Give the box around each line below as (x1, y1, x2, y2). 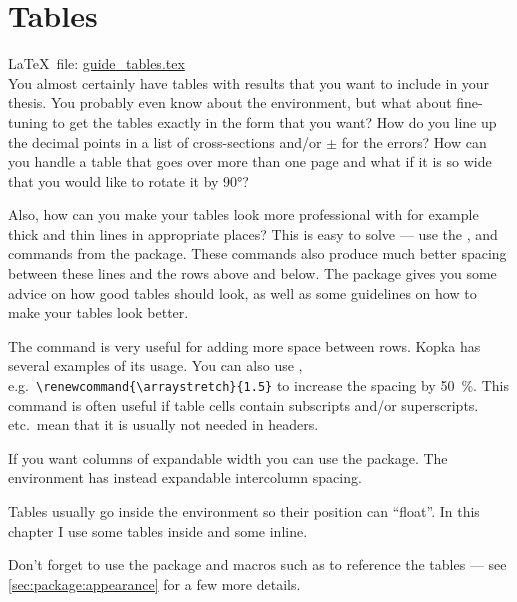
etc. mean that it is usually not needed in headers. (8, 414, 319, 435)
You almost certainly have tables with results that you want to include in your (8, 72, 490, 93)
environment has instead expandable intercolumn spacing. (8, 467, 362, 488)
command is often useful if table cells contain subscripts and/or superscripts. (8, 394, 479, 415)
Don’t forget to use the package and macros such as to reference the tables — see (8, 554, 507, 575)
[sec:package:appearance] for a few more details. (8, 573, 301, 594)
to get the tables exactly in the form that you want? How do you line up (52, 111, 497, 132)
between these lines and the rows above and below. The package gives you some (8, 263, 497, 284)
